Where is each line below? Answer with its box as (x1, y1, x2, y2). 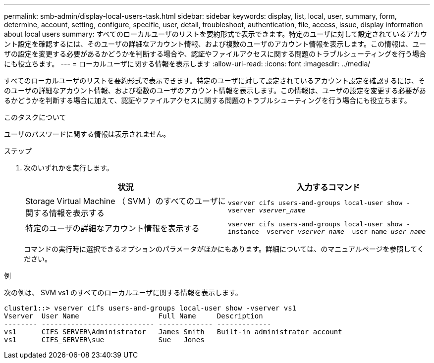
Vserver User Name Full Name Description (4, 312, 263, 320)
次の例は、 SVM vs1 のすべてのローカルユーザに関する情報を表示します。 (4, 288, 242, 297)
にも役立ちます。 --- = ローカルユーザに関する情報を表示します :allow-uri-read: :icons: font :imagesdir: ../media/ (4, 59, 371, 68)
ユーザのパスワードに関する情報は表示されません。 (4, 130, 170, 138)
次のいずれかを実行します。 (24, 163, 113, 172)
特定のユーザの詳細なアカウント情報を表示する (25, 223, 200, 233)
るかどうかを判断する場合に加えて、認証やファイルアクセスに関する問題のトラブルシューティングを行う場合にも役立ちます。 (4, 96, 411, 104)
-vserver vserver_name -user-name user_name (263, 228, 426, 235)
